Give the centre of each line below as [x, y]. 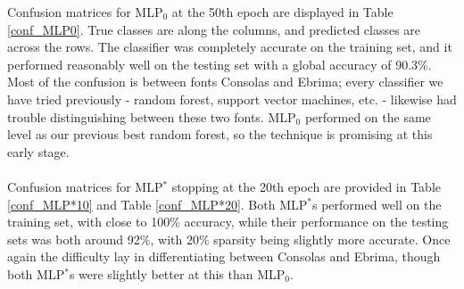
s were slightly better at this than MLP [177, 273]
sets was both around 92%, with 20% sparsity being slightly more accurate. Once [229, 239]
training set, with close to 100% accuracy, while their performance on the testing [228, 222]
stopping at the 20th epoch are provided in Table [306, 186]
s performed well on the [377, 204]
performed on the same [368, 116]
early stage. [38, 151]
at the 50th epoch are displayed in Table [282, 12]
